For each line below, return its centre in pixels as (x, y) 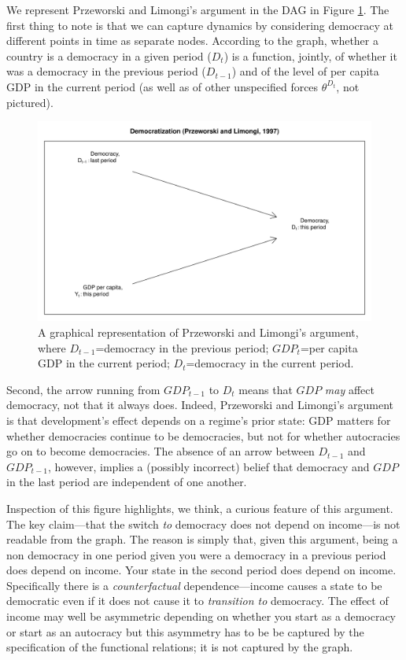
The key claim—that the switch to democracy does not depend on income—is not (203, 524)
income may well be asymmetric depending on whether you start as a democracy (201, 616)
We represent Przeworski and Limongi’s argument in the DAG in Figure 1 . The (198, 9)
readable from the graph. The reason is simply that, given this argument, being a (202, 539)
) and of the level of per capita (305, 71)
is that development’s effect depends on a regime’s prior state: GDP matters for (199, 420)
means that (266, 389)
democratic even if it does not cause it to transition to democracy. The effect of (197, 601)
